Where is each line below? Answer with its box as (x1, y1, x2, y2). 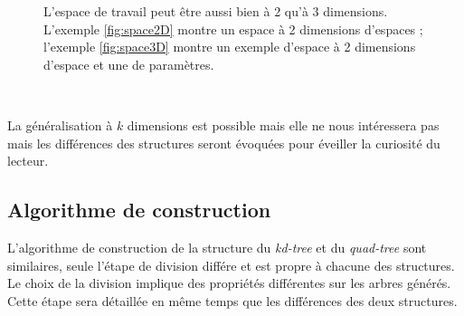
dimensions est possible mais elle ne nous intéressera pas (127, 115, 440, 134)
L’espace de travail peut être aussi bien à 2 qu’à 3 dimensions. (43, 2, 388, 20)
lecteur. (7, 151, 49, 170)
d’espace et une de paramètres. (43, 54, 214, 73)
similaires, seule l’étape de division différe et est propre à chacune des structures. (7, 255, 455, 274)
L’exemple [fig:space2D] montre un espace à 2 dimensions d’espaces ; (43, 19, 423, 38)
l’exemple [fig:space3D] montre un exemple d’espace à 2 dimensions (43, 37, 416, 56)
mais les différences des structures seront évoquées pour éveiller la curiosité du (7, 133, 440, 152)
